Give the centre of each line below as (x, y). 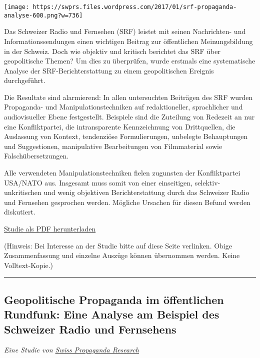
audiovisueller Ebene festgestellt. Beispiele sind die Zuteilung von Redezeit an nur (129, 117)
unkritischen (23, 192)
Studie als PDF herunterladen (50, 228)
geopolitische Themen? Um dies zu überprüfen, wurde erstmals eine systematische (130, 61)
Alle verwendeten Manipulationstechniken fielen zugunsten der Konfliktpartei (122, 173)
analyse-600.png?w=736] (43, 15)
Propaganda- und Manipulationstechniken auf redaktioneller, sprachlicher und (123, 107)
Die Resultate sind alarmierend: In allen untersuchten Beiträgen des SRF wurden (128, 97)
